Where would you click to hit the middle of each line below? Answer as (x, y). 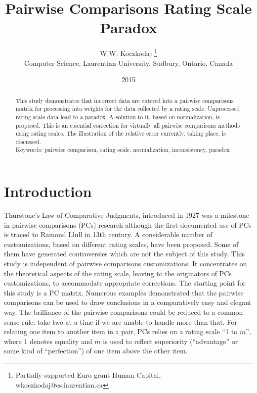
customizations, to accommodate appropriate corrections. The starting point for (125, 283)
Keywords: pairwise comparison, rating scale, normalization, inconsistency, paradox (123, 150)
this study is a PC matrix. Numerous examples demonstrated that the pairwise (124, 292)
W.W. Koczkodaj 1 (128, 52)
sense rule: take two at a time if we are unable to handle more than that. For (121, 321)
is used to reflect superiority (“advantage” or (171, 341)
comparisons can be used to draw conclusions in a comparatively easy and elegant (128, 302)
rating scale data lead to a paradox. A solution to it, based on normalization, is (118, 117)
